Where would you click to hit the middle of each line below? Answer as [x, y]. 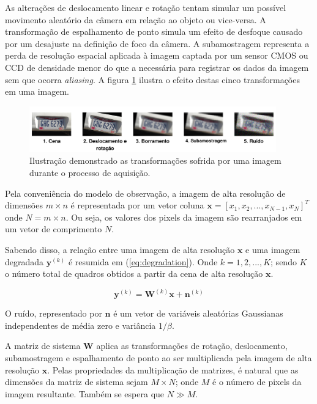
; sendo [284, 261]
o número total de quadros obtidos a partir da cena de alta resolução [134, 274]
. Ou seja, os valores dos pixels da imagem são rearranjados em [184, 217]
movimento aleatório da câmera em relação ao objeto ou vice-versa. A [136, 19]
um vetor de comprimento [54, 229]
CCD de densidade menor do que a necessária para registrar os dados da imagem [157, 67]
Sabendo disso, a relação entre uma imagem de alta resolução [120, 250]
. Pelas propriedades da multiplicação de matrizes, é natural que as [173, 369]
